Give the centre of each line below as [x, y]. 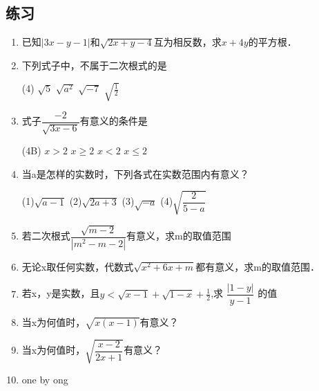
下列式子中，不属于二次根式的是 [94, 65]
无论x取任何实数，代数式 [78, 266]
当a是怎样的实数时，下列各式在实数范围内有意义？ [135, 173]
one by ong [45, 380]
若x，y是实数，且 [61, 293]
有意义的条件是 [114, 121]
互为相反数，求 [187, 42]
